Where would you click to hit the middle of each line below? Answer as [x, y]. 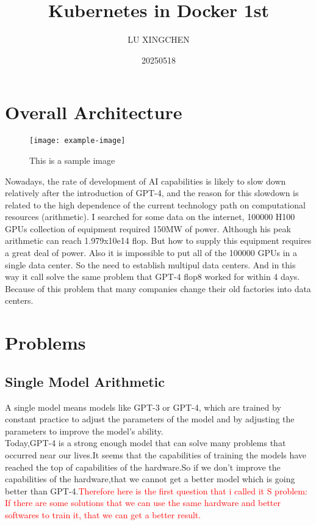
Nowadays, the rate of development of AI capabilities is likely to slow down [145, 181]
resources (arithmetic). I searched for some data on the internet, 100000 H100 [150, 217]
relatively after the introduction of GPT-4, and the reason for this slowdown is [152, 193]
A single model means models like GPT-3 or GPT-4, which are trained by [143, 407]
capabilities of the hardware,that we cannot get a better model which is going [150, 479]
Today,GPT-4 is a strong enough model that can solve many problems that [145, 443]
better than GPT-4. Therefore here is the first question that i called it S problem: [156, 490]
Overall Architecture [94, 112]
